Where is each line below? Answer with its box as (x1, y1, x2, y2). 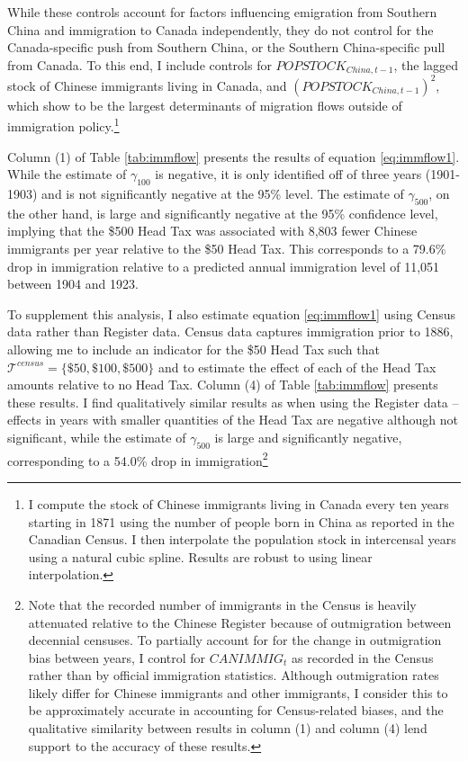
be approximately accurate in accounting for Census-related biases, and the (28, 701, 444, 720)
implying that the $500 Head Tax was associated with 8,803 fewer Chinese (7, 221, 418, 240)
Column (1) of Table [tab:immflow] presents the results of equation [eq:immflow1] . (7, 147, 460, 166)
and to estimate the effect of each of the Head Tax (157, 357, 436, 376)
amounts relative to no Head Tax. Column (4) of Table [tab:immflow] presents (7, 375, 438, 394)
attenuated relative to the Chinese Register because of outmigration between (28, 613, 452, 631)
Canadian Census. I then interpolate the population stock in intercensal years (28, 530, 456, 549)
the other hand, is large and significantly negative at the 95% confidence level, (7, 203, 438, 222)
